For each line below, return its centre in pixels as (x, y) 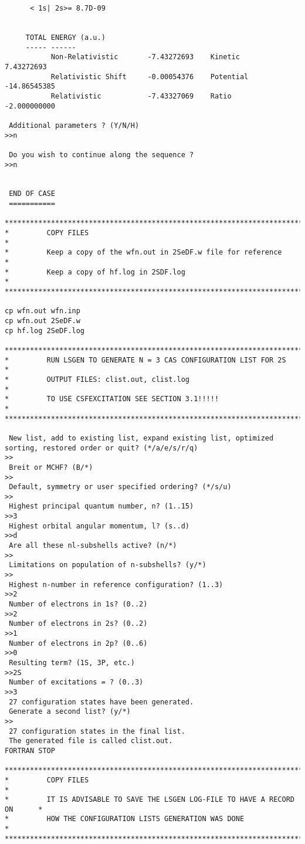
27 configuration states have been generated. (101, 702)
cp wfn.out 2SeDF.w (43, 321)
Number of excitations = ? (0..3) (76, 682)
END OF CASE (32, 194)
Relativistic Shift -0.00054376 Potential (150, 77)
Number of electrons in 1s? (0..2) (78, 604)
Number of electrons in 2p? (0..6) (78, 643)
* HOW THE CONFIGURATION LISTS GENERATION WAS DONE (125, 819)
